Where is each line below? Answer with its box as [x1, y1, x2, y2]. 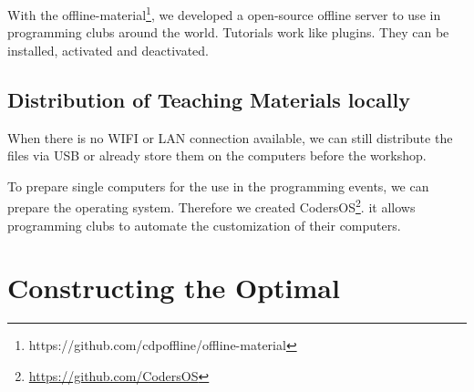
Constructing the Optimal [7, 269, 340, 306]
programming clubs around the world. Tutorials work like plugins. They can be [7, 23, 449, 42]
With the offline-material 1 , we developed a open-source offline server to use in [7, 3, 441, 24]
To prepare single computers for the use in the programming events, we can [7, 176, 429, 195]
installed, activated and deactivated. [7, 40, 209, 59]
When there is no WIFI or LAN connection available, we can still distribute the [7, 128, 453, 147]
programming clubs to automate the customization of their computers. [7, 215, 401, 234]
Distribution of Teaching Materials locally [7, 85, 410, 113]
